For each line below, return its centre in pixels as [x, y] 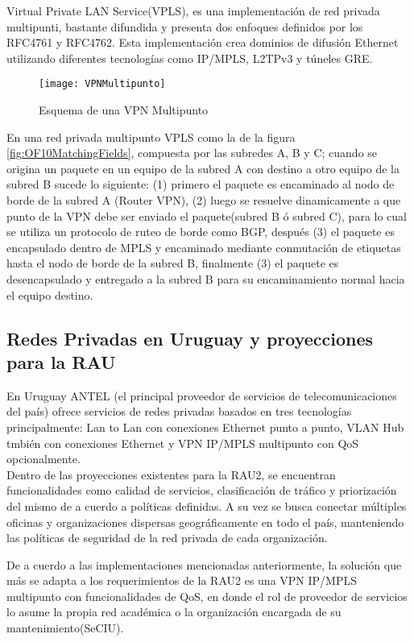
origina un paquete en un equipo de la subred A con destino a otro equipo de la [203, 168]
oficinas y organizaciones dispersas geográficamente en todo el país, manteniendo [205, 522]
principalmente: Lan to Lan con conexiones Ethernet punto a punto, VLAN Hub [205, 427]
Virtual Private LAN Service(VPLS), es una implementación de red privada [193, 10]
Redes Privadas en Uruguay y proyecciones [190, 338]
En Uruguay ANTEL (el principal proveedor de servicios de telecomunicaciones [202, 395]
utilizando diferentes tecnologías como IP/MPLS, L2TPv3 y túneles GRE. [190, 58]
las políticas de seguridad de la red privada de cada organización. [167, 538]
